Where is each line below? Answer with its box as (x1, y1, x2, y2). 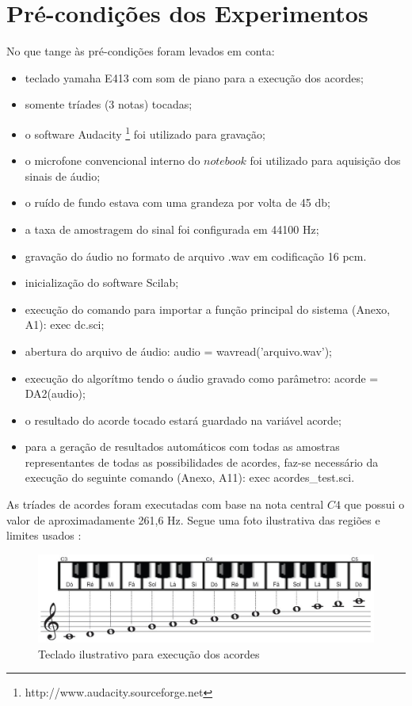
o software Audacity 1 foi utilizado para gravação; (25, 123, 265, 142)
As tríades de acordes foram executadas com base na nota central (6, 496, 324, 513)
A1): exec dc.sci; (25, 316, 105, 333)
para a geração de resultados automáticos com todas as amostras (25, 438, 340, 455)
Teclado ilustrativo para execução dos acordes (38, 645, 260, 662)
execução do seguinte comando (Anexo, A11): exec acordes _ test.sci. (25, 469, 355, 486)
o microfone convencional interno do (25, 152, 200, 169)
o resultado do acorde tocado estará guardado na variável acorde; (25, 411, 341, 428)
